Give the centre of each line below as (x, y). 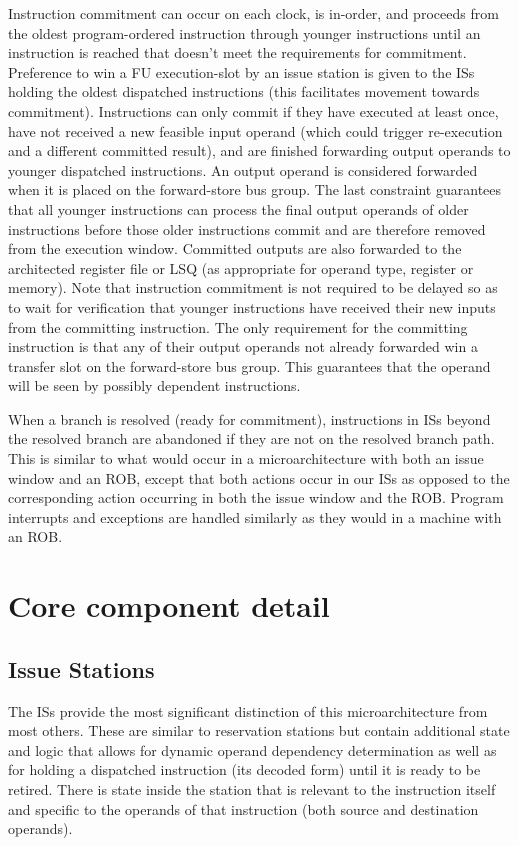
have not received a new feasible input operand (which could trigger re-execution (255, 130)
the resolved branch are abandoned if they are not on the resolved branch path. (251, 438)
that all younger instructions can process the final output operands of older (238, 208)
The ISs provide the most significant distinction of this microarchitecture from (248, 710)
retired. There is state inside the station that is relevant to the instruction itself (252, 788)
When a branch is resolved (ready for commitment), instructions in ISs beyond (249, 418)
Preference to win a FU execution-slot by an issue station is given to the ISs (241, 71)
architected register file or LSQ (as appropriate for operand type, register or (241, 267)
